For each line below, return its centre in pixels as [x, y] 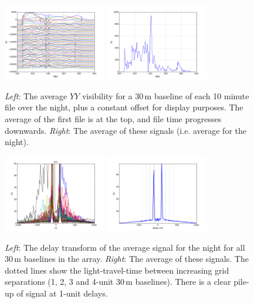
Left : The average [36, 95]
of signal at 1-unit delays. [62, 293]
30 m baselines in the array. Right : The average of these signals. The [127, 259]
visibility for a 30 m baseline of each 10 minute [165, 95]
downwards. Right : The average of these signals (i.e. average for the [126, 130]
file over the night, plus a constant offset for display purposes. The [124, 107]
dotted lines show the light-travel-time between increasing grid [117, 270]
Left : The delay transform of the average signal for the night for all [125, 247]
